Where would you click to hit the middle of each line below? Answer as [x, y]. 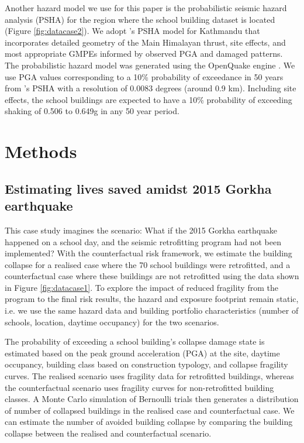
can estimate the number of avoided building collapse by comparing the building [149, 422]
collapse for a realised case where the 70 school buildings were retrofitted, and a [148, 264]
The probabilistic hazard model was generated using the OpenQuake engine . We [150, 65]
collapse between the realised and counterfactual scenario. [108, 433]
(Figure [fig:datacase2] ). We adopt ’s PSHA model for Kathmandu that [132, 31]
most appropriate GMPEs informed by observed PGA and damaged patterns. [144, 54]
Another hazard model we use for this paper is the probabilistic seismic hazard [146, 8]
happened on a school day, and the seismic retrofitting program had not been [143, 241]
